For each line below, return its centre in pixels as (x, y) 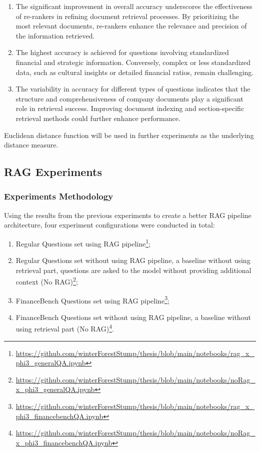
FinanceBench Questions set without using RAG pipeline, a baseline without (133, 317)
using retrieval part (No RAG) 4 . (65, 328)
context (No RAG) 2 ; (47, 281)
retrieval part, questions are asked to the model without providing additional (133, 270)
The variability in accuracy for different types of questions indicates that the (133, 89)
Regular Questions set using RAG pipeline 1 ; (83, 242)
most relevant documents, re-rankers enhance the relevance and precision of (131, 26)
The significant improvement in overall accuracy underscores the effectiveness (134, 6)
